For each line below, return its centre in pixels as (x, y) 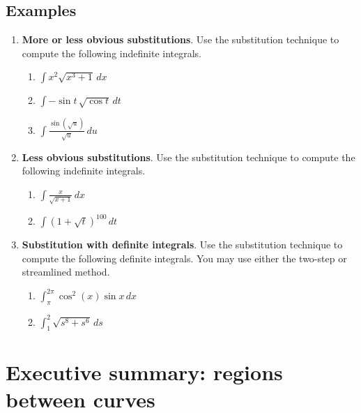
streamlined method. (66, 272)
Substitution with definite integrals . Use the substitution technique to (182, 245)
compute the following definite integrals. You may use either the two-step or (184, 258)
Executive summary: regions (144, 371)
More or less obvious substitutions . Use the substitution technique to (180, 39)
